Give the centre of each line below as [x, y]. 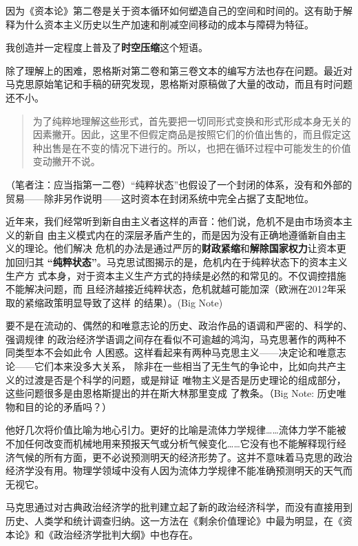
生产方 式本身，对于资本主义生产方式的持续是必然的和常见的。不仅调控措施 [176, 275]
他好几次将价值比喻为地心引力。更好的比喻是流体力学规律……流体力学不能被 [176, 430]
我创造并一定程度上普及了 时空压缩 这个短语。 [107, 47]
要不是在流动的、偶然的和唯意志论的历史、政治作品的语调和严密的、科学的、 [179, 325]
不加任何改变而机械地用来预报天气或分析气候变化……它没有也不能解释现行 [171, 443]
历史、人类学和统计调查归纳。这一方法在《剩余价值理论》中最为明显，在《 [174, 520]
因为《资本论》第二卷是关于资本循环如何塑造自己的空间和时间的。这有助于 [174, 10]
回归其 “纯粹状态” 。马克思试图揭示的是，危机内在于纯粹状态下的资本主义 [181, 261]
